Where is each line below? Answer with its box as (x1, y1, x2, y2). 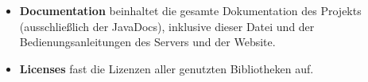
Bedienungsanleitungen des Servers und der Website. (19, 33, 276, 50)
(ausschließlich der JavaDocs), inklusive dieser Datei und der (19, 18, 315, 34)
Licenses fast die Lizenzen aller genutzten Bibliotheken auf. (19, 60, 314, 76)
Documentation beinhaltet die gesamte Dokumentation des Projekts (19, 2, 362, 18)
